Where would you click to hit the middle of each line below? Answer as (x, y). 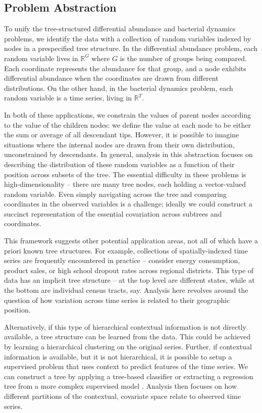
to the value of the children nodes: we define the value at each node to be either (127, 124)
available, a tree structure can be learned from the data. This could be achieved (127, 337)
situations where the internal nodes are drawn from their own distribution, (119, 144)
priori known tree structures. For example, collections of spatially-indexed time (126, 250)
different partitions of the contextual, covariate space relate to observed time (122, 396)
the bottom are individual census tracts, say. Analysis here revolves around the (126, 290)
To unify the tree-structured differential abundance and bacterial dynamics (120, 29)
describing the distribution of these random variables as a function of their (119, 164)
